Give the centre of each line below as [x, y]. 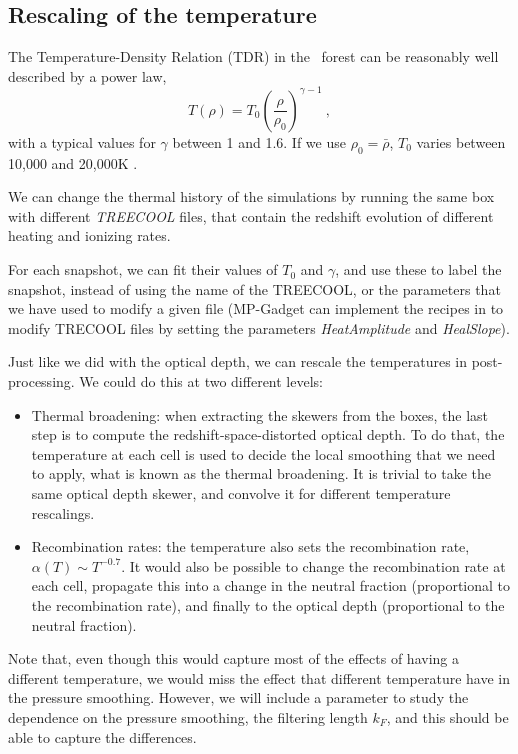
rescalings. [63, 512]
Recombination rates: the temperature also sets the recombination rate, [250, 546]
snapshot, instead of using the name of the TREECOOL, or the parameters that [254, 288]
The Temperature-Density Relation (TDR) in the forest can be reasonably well [253, 56]
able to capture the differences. [102, 736]
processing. [41, 381]
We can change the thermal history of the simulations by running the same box [251, 196]
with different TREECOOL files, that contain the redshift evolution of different [251, 215]
